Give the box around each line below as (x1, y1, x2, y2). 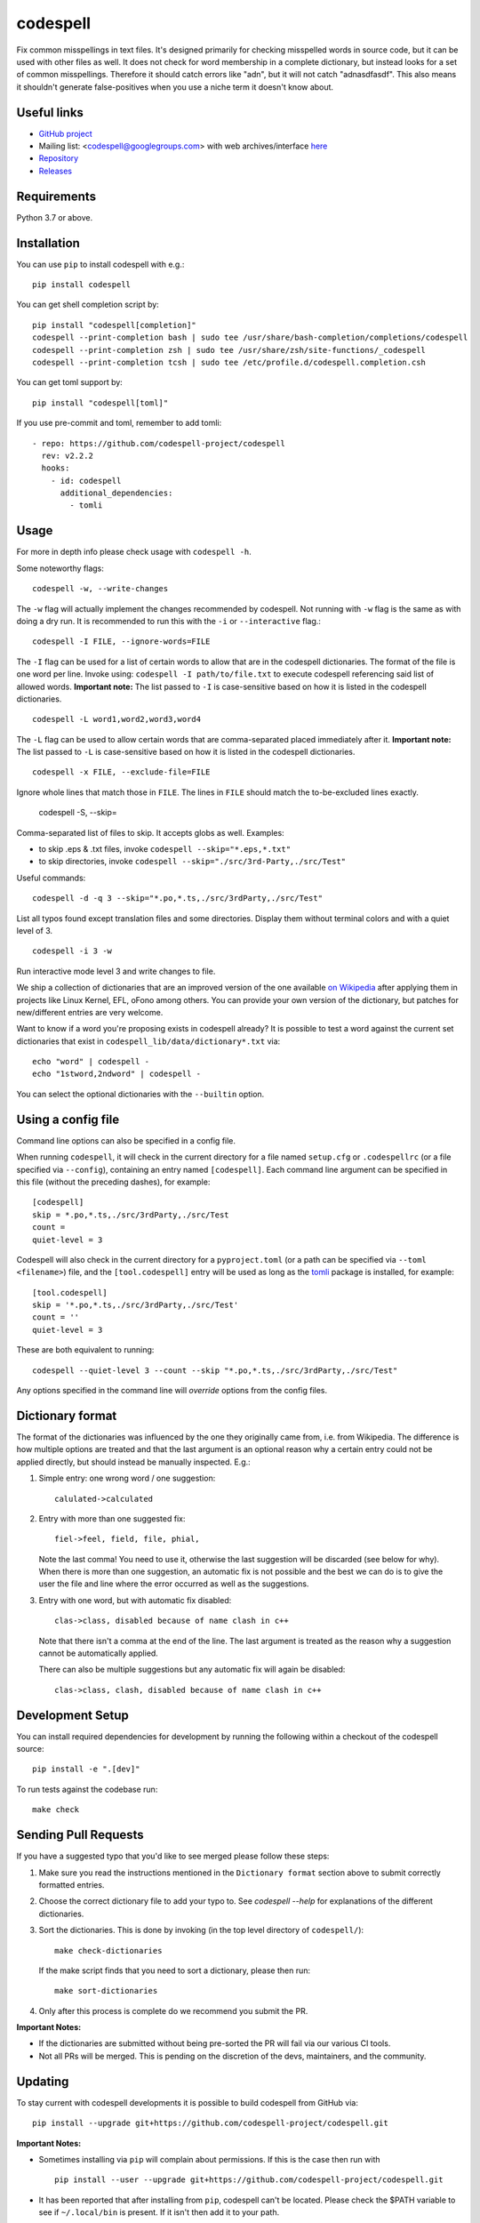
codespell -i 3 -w (32, 946, 113, 956)
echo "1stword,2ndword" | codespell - (32, 1069, 202, 1079)
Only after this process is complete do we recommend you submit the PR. (38, 2005, 308, 2016)
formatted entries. (38, 1879, 105, 1890)
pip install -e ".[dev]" (32, 1764, 140, 1774)
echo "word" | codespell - (32, 1056, 150, 1067)
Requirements (16, 189, 97, 204)
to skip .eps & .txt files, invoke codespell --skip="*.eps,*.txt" (38, 844, 292, 855)
